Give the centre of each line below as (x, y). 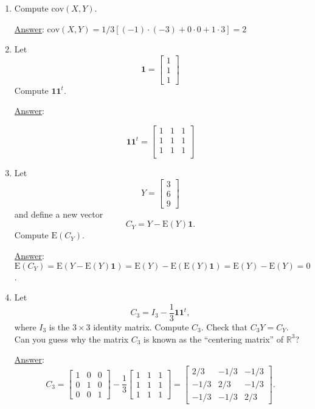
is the (59, 326)
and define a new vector (59, 214)
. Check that (224, 326)
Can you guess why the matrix (71, 339)
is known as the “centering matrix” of (214, 339)
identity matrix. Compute (141, 326)
